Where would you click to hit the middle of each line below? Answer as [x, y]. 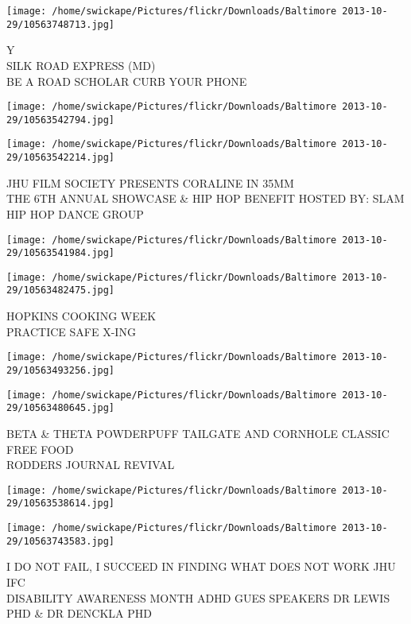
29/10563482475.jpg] [61, 291]
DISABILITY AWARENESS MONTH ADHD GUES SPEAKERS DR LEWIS [198, 597]
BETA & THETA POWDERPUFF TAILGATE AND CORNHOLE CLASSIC [198, 433]
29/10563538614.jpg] [61, 504]
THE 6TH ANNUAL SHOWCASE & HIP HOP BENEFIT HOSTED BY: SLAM [205, 198]
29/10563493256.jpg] [61, 370]
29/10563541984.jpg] [61, 253]
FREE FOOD [40, 449]
